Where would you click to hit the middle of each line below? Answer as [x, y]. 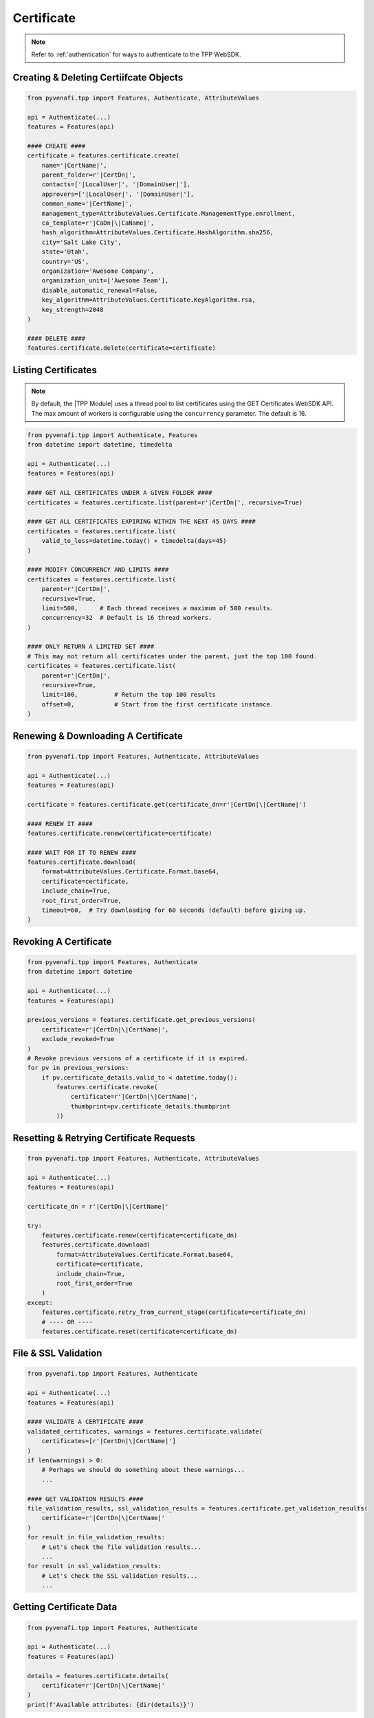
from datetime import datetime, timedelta [100, 445]
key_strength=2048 [73, 310]
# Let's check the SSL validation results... [120, 1576]
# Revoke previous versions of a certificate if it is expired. [138, 1058]
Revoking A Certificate [62, 941]
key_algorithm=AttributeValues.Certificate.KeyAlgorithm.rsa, [148, 300]
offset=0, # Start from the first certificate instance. [158, 704]
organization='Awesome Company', [98, 271]
